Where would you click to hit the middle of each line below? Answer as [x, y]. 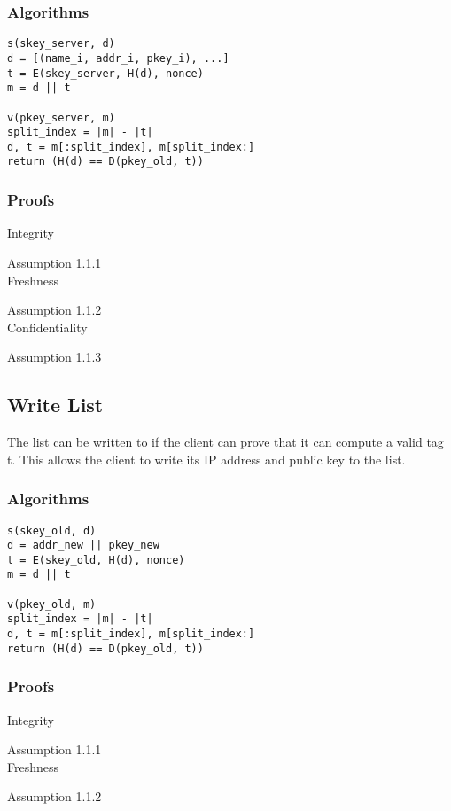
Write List [55, 405]
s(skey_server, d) [61, 44]
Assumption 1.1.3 [54, 357]
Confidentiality [47, 327]
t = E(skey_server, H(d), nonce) [105, 73]
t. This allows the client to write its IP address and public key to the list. [206, 459]
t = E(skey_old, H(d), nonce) [96, 560]
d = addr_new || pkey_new [83, 546]
